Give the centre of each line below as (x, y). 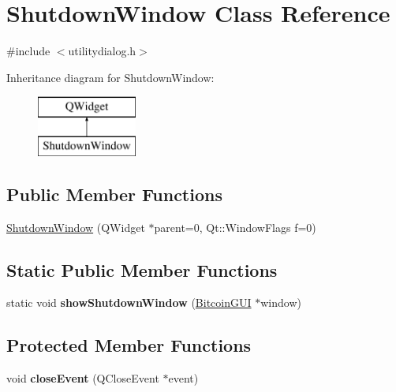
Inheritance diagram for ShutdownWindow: (110, 77)
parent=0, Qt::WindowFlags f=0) (235, 227)
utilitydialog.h (102, 51)
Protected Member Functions (129, 345)
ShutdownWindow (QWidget (76, 227)
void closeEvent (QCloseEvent (83, 378)
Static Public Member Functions (142, 269)
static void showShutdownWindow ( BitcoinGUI (129, 302)
